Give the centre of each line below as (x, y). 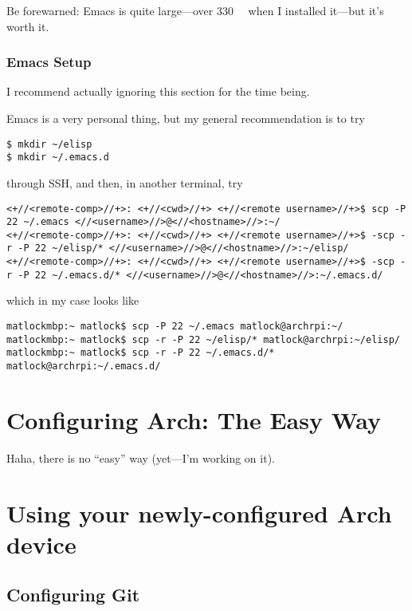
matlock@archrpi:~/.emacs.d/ (84, 366)
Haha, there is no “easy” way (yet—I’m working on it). (141, 457)
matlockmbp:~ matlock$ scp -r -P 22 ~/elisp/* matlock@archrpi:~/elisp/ (203, 339)
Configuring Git (73, 595)
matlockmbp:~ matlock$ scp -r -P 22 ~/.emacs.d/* (141, 353)
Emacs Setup (49, 62)
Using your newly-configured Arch (199, 512)
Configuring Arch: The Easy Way (194, 419)
